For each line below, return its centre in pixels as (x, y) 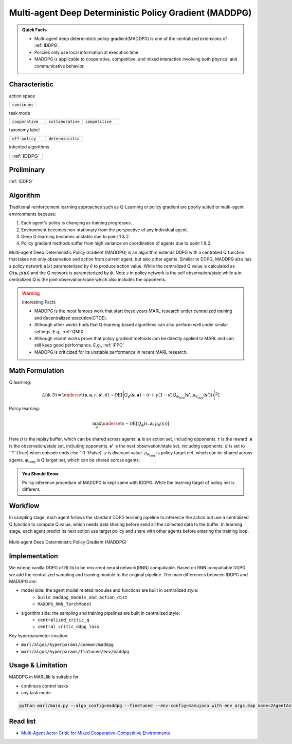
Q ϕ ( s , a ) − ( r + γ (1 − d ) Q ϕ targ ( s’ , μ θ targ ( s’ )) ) (169, 396)
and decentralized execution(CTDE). (71, 318)
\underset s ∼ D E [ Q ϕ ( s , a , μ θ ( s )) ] (135, 424)
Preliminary (27, 170)
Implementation (34, 556)
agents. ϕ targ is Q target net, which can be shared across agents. (75, 461)
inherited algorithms (29, 147)
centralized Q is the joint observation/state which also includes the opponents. (88, 280)
